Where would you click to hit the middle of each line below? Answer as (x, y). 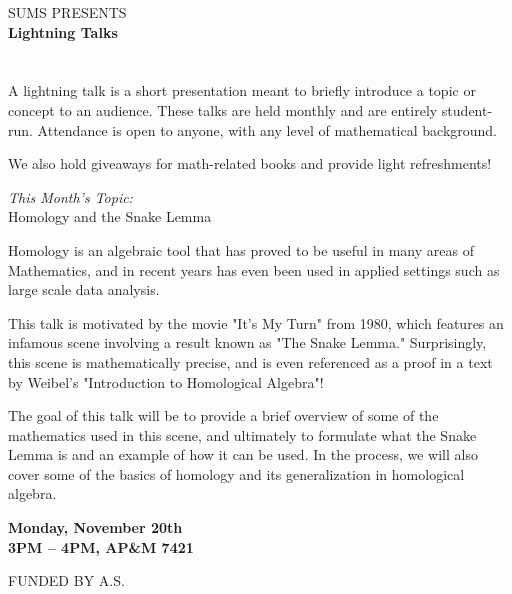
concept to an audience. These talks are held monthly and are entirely (223, 109)
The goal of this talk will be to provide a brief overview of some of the (223, 415)
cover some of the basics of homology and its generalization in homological (236, 473)
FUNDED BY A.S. (66, 580)
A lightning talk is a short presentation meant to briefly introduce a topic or (242, 90)
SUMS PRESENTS (67, 12)
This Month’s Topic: (70, 196)
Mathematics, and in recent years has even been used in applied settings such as (254, 269)
